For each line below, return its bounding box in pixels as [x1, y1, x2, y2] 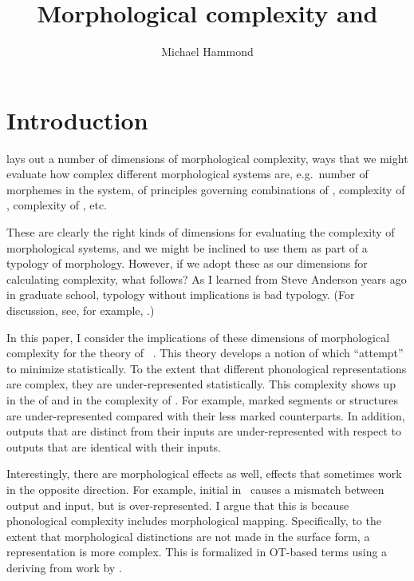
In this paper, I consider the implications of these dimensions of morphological [6, 328, 390, 345]
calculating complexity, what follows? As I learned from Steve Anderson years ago [6, 270, 407, 287]
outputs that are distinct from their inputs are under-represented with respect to [6, 423, 401, 440]
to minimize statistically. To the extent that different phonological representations [6, 360, 407, 376]
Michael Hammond [161, 43, 254, 60]
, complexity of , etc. [6, 197, 107, 213]
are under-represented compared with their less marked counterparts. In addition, [6, 407, 405, 424]
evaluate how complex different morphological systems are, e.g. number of [6, 165, 369, 182]
